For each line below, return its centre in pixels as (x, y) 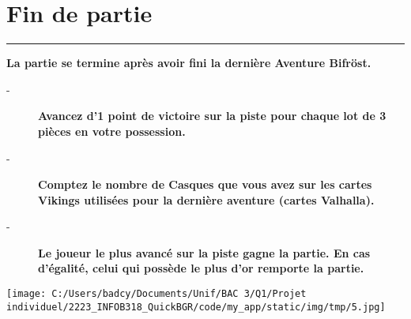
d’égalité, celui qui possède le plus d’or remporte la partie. (201, 268)
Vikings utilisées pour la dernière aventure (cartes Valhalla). (206, 199)
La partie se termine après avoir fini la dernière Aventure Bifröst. (189, 63)
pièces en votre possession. (112, 131)
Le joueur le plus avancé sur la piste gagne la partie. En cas (204, 252)
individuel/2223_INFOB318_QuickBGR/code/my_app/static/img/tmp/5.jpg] (196, 307)
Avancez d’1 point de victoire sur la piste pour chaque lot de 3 (212, 116)
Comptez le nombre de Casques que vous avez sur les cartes (205, 184)
